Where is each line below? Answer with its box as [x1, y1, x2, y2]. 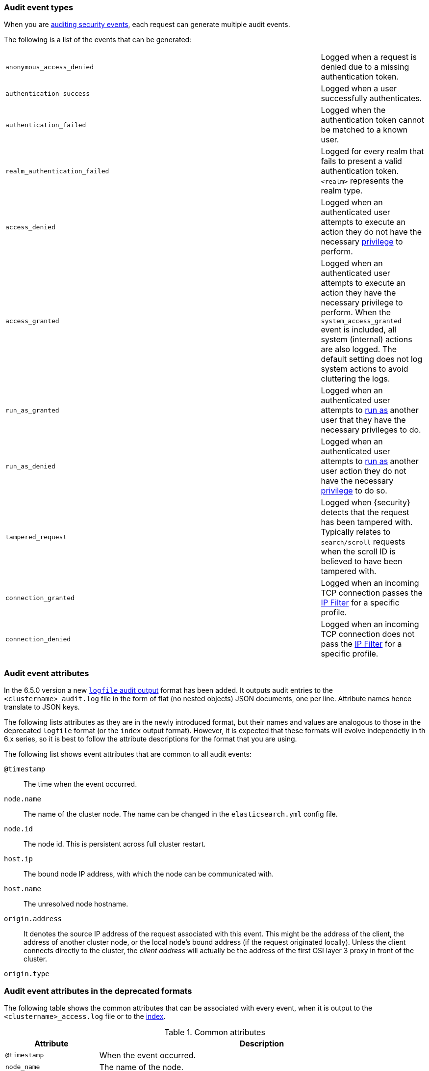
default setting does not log [321, 354, 423, 364]
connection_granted [5, 594, 75, 602]
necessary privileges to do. [321, 425, 421, 435]
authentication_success [5, 89, 90, 97]
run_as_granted [5, 406, 59, 414]
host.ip [4, 855, 33, 863]
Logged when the [321, 105, 386, 115]
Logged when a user [321, 83, 397, 94]
